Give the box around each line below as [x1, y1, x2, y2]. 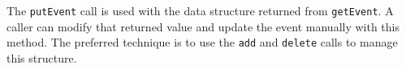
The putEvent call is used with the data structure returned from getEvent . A [6, 2, 394, 18]
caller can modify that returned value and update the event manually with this [6, 18, 400, 34]
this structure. [6, 49, 77, 66]
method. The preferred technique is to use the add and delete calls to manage [6, 34, 398, 51]
